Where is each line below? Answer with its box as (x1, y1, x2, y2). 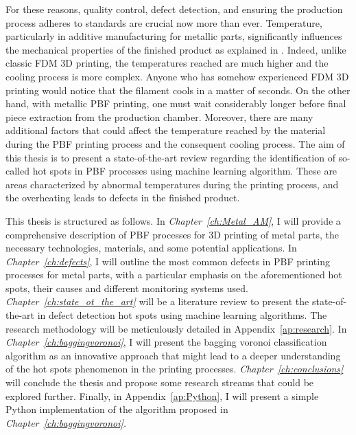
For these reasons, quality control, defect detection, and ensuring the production (5, 2, 343, 16)
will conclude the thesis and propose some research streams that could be (5, 375, 314, 390)
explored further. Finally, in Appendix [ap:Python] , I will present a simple (5, 388, 319, 403)
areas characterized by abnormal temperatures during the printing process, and (5, 177, 339, 191)
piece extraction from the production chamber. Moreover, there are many (5, 109, 313, 124)
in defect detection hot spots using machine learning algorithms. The (37, 308, 327, 322)
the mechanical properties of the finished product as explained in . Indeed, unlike (5, 42, 346, 56)
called (5, 164, 29, 178)
